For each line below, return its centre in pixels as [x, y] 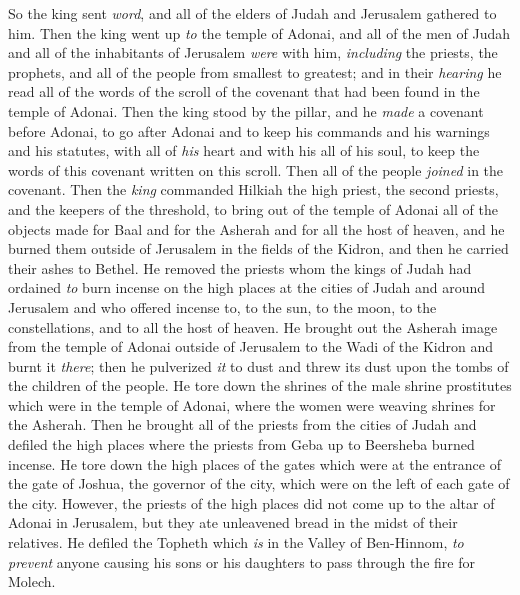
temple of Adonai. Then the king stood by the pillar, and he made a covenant [246, 110]
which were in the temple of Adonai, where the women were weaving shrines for [252, 404]
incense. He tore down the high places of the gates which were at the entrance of [254, 463]
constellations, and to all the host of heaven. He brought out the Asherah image [253, 326]
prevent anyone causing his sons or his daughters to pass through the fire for [241, 561]
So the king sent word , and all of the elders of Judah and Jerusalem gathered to [252, 13]
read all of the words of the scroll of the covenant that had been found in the [244, 91]
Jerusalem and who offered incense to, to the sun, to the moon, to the [222, 306]
